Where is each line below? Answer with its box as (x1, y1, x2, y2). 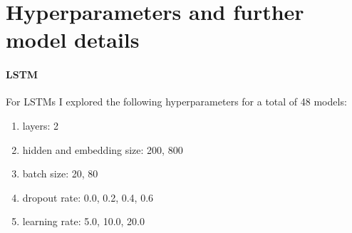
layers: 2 (22, 118, 59, 133)
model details (6, 25, 140, 54)
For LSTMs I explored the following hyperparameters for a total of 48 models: (6, 94, 347, 109)
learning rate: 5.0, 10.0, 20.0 (22, 214, 145, 229)
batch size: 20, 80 (22, 166, 98, 181)
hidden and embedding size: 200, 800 (22, 142, 183, 157)
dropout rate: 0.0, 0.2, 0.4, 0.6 (22, 190, 154, 204)
